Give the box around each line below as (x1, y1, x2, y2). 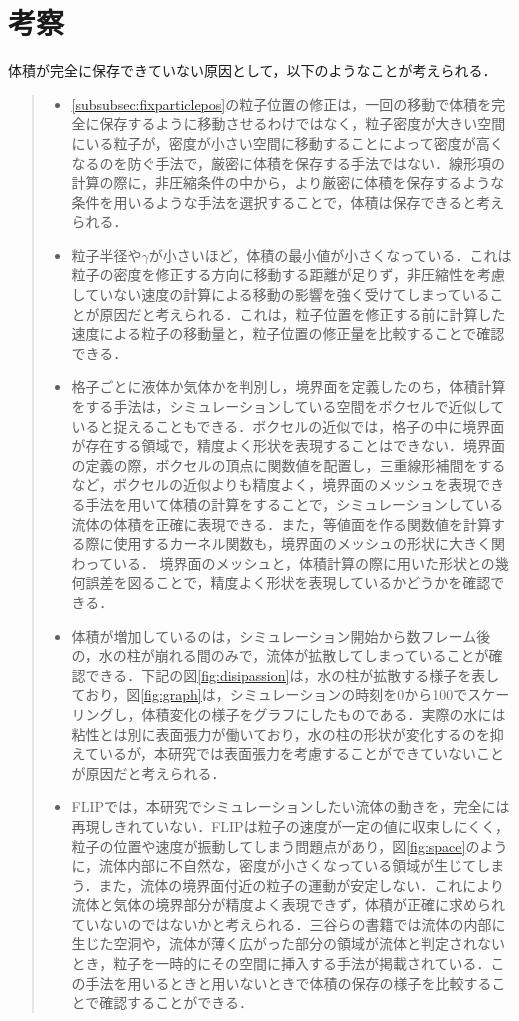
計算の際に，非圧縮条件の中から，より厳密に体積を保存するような (71, 172, 505, 193)
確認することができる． (99, 992, 253, 1013)
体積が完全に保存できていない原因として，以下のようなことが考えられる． (8, 60, 497, 81)
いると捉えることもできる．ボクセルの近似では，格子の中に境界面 (71, 415, 505, 436)
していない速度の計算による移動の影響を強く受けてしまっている (71, 284, 490, 305)
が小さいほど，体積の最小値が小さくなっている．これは (148, 244, 512, 265)
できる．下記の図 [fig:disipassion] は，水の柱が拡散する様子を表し (85, 664, 500, 685)
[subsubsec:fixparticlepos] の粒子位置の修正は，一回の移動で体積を (71, 93, 492, 114)
